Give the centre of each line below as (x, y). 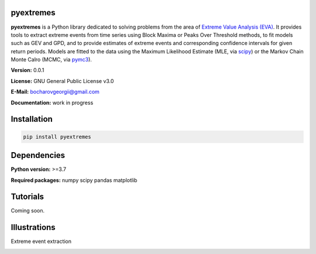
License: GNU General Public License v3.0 (62, 81)
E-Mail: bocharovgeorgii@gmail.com (55, 92)
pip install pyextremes (57, 137)
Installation (32, 119)
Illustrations (33, 227)
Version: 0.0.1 (28, 70)
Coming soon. (28, 211)
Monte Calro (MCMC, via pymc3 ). (51, 60)
